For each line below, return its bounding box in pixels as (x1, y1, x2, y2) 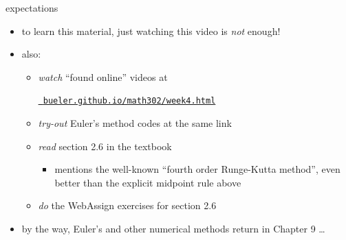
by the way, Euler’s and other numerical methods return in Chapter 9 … (21, 221, 325, 235)
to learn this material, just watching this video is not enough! (21, 23, 281, 38)
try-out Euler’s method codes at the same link (38, 116, 232, 130)
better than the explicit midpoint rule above (54, 175, 241, 189)
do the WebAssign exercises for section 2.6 (38, 198, 217, 213)
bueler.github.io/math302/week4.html (43, 96, 216, 106)
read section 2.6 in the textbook (38, 139, 172, 153)
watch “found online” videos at (38, 69, 168, 84)
